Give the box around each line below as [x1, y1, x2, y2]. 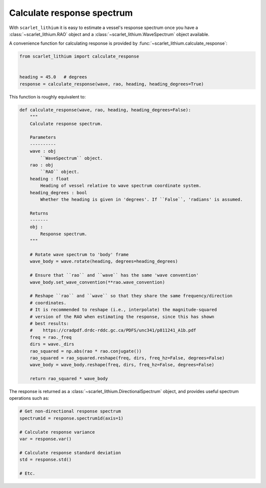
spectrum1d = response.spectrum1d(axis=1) [19, 415, 124, 421]
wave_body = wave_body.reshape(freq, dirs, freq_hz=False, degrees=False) [30, 362, 214, 368]
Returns [30, 210, 49, 216]
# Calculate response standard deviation [19, 450, 121, 455]
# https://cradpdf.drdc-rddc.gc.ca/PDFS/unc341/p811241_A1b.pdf [30, 327, 197, 333]
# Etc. [19, 470, 35, 476]
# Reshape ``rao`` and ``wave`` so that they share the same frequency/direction [30, 293, 233, 299]
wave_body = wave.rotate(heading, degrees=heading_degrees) [30, 259, 178, 264]
